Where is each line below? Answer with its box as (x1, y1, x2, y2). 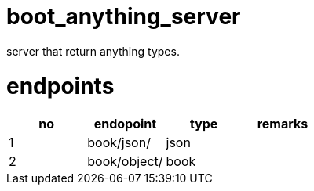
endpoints (6, 72, 115, 99)
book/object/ (87, 153, 163, 170)
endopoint (93, 116, 157, 132)
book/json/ (87, 135, 151, 151)
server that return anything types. (6, 44, 180, 58)
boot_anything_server (6, 3, 241, 30)
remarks (257, 116, 309, 132)
